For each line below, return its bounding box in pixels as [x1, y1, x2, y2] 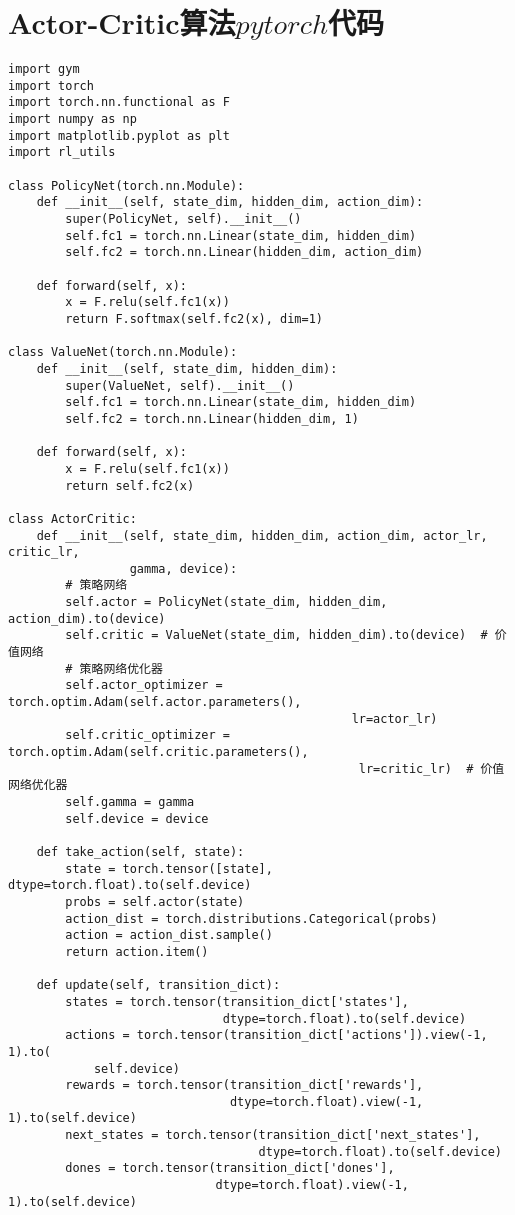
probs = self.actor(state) [65, 894, 245, 909]
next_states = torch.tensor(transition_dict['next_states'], [65, 1128, 481, 1143]
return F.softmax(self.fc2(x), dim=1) [65, 311, 323, 326]
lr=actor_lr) [351, 711, 438, 726]
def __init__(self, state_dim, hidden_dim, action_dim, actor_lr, [36, 528, 488, 543]
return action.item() [65, 944, 209, 959]
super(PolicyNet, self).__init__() [65, 212, 302, 227]
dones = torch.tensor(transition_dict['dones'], [65, 1161, 395, 1176]
